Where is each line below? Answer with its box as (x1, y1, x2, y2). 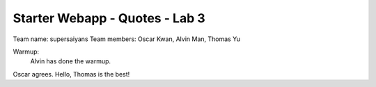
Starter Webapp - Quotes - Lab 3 (13, 10, 205, 26)
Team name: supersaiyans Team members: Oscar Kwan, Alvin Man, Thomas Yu (13, 35, 240, 43)
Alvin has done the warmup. (30, 57, 111, 65)
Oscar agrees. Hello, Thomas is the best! (13, 70, 130, 78)
